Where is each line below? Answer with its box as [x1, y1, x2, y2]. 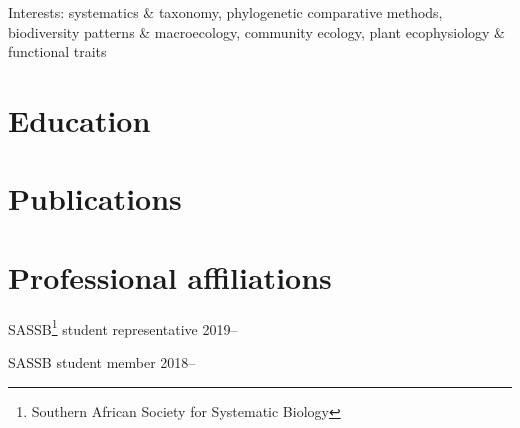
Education [8, 99, 151, 140]
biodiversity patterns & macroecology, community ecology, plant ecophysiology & [8, 21, 505, 42]
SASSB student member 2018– [8, 351, 196, 372]
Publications [8, 178, 182, 219]
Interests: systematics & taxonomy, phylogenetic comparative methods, [8, 2, 443, 22]
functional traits [8, 41, 107, 62]
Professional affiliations [8, 256, 332, 297]
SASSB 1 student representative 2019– [8, 315, 238, 339]
